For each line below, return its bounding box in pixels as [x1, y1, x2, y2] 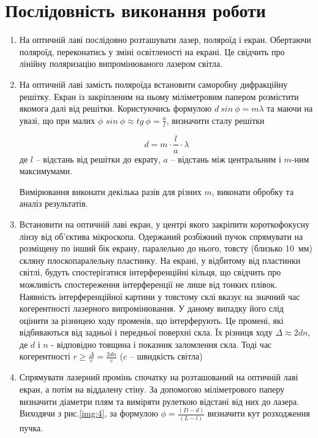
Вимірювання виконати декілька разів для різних [19, 185, 202, 198]
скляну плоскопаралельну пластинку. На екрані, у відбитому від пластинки [19, 253, 301, 266]
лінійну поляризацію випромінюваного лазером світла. [19, 57, 223, 70]
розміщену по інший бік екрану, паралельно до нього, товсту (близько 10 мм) [19, 242, 312, 255]
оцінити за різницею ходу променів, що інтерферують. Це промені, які [19, 313, 284, 326]
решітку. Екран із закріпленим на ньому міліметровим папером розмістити [19, 90, 299, 102]
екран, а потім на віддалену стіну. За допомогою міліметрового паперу [19, 382, 285, 395]
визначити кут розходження [207, 407, 310, 420]
